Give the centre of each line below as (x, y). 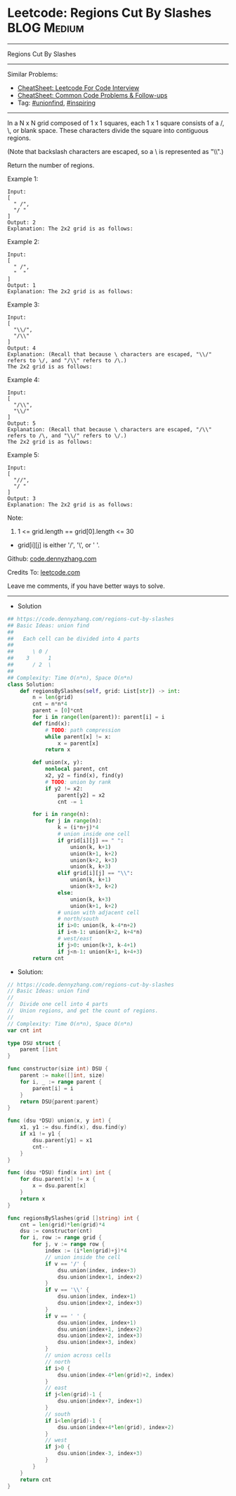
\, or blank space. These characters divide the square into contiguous (108, 130)
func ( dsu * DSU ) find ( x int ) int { (59, 1172)
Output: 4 (22, 348)
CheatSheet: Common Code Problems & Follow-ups (92, 95)
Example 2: (24, 241)
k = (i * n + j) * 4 (78, 828)
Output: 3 (22, 498)
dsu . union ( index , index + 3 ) (97, 1270)
